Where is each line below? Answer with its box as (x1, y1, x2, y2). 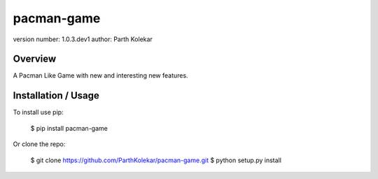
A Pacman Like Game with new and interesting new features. (13, 71, 188, 80)
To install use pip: (13, 108, 64, 117)
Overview (13, 53, 57, 65)
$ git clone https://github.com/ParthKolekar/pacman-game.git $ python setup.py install (30, 156, 281, 164)
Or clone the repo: (13, 140, 66, 148)
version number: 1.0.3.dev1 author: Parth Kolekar (13, 35, 153, 43)
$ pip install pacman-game (30, 124, 108, 132)
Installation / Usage (13, 89, 99, 101)
